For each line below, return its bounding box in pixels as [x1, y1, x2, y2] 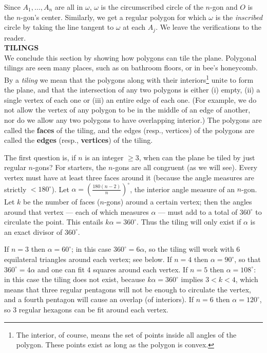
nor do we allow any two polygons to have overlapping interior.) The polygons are [4, 115, 262, 125]
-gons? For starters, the [32, 162, 106, 173]
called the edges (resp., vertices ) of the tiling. [4, 135, 153, 145]
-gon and [210, 2, 238, 12]
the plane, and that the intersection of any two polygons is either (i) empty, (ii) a [4, 84, 260, 95]
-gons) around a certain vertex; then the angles [104, 196, 252, 207]
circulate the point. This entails [4, 216, 103, 227]
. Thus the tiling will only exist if [137, 216, 241, 227]
